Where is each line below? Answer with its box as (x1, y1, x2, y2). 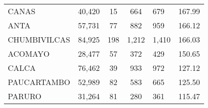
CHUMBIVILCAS (8, 34, 70, 45)
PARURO (8, 90, 42, 102)
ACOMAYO (8, 48, 50, 59)
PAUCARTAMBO (8, 76, 70, 87)
